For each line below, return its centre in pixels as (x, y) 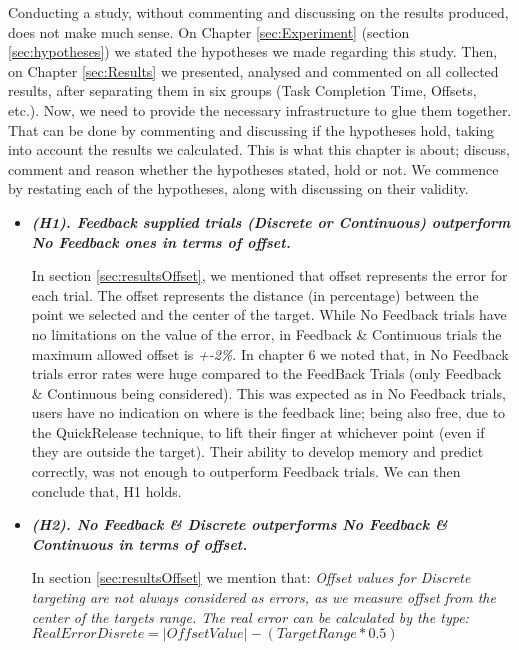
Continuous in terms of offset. (139, 543)
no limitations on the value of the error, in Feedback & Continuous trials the (266, 333)
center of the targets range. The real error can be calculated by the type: (250, 616)
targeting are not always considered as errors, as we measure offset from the (263, 597)
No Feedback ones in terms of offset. (161, 241)
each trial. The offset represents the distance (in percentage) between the (255, 294)
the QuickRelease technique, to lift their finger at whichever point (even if (258, 431)
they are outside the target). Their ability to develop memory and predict (257, 451)
